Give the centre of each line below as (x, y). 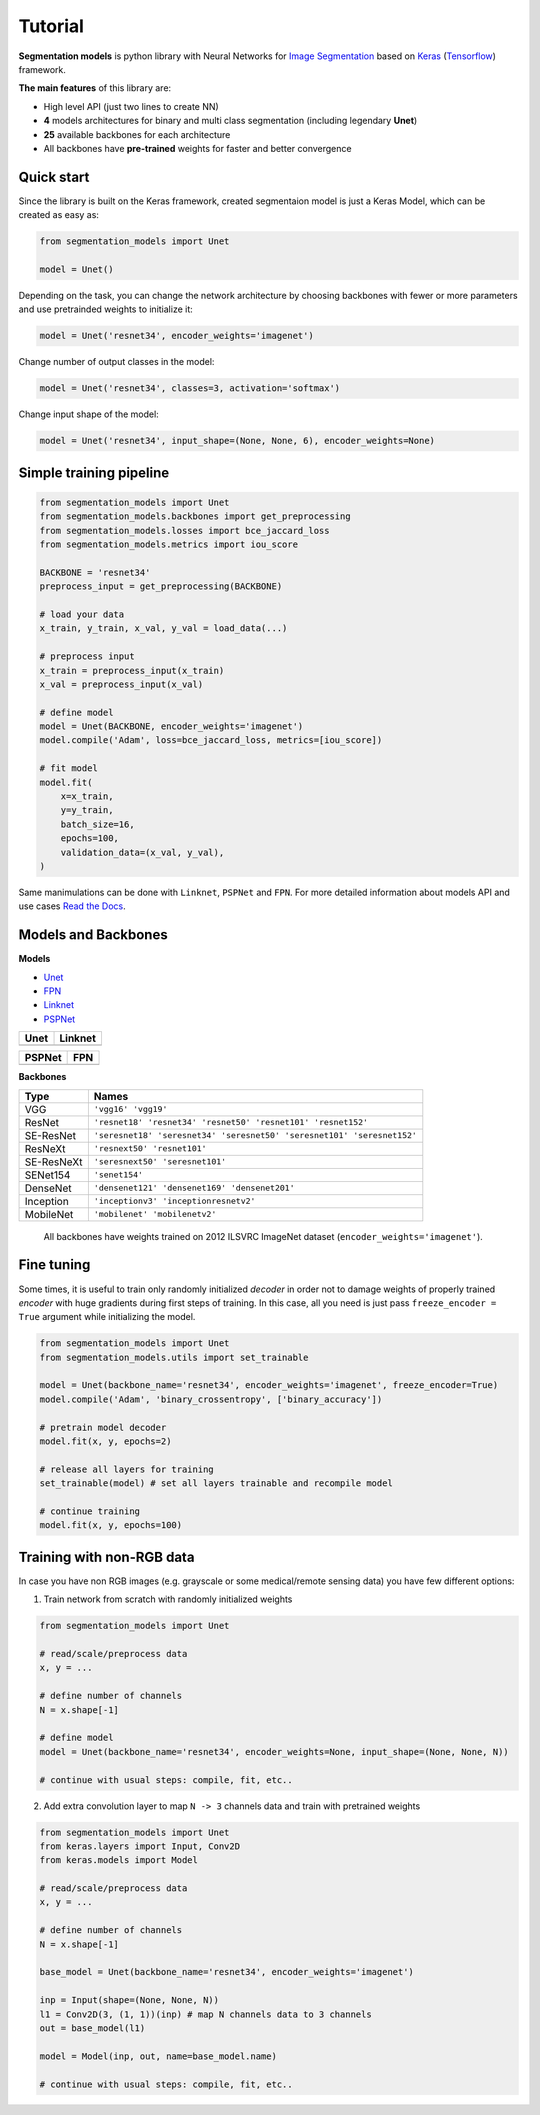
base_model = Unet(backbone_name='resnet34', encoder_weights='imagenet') (227, 1972)
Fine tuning (54, 1265)
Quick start (54, 176)
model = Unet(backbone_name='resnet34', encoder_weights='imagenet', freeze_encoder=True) (269, 1385)
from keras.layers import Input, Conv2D (139, 1846)
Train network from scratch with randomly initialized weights (168, 1599)
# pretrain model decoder (103, 1427)
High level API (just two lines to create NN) (131, 106)
